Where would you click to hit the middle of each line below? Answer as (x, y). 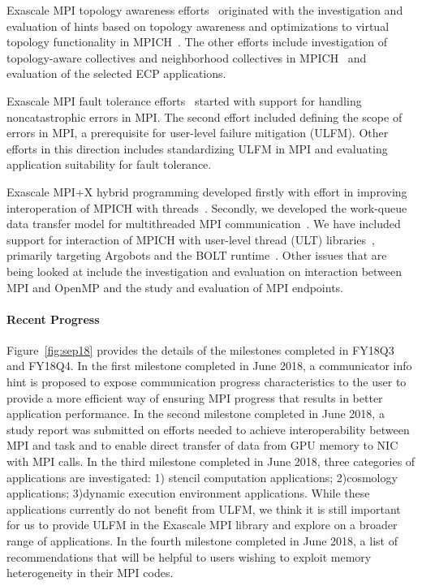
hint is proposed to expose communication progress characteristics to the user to (207, 382)
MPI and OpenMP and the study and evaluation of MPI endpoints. (175, 287)
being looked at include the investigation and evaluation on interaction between (205, 271)
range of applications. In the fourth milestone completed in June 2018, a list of (202, 541)
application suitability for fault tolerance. (109, 164)
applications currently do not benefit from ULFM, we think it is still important (204, 508)
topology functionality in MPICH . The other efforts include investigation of (197, 42)
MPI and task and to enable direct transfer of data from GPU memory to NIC (202, 445)
